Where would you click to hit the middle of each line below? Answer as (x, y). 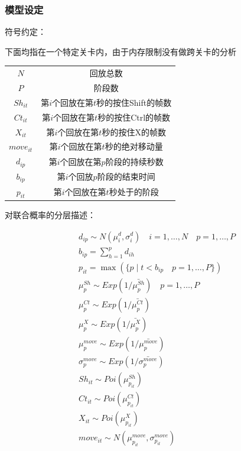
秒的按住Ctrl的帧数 (134, 117)
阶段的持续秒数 (134, 161)
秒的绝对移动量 (134, 146)
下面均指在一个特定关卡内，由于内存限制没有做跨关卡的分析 (120, 51)
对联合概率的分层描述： (50, 214)
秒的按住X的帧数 (134, 132)
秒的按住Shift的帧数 (134, 102)
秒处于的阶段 (134, 192)
